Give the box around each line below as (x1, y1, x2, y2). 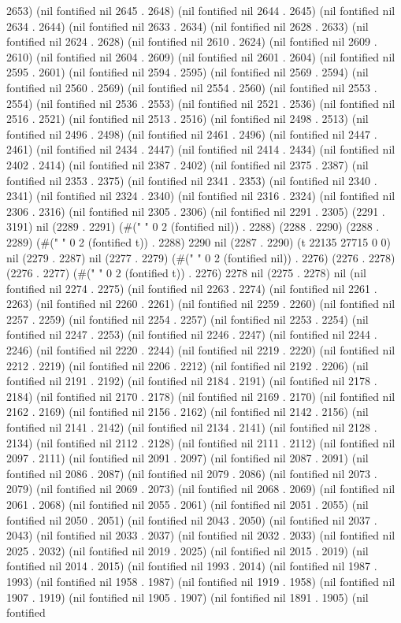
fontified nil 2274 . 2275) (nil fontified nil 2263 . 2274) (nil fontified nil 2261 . (6, 280, 377, 296)
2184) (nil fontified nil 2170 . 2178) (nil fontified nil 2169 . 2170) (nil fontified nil (6, 388, 395, 404)
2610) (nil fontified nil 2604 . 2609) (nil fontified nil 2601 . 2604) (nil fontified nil (6, 48, 395, 65)
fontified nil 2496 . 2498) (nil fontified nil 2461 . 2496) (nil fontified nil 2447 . (6, 125, 377, 142)
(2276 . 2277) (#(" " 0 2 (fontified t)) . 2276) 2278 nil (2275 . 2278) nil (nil (6, 265, 366, 281)
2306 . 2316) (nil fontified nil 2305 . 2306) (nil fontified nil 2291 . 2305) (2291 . (6, 202, 385, 219)
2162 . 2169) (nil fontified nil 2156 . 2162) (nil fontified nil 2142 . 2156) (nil (6, 403, 369, 420)
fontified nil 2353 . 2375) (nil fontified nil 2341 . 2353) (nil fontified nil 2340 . (6, 172, 377, 188)
